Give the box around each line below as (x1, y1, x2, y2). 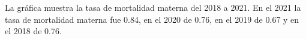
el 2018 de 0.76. (5, 25, 62, 37)
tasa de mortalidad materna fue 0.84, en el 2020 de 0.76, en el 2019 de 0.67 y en (5, 13, 299, 25)
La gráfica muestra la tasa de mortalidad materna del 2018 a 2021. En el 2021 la (5, 1, 301, 13)
